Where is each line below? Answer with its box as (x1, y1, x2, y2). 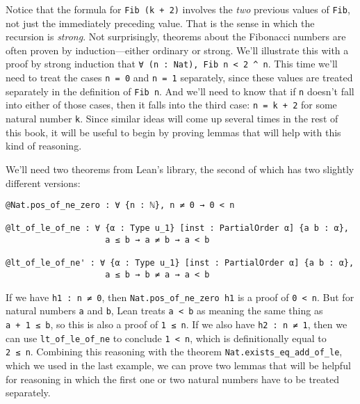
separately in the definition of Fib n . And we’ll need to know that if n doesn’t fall (6, 83, 354, 98)
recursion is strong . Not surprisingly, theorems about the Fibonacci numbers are (6, 29, 346, 44)
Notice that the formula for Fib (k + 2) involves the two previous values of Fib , (6, 2, 350, 16)
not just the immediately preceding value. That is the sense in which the (6, 15, 315, 30)
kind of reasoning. (6, 138, 82, 153)
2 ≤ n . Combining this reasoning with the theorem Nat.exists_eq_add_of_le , (6, 344, 343, 359)
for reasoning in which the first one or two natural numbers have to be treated (6, 371, 340, 386)
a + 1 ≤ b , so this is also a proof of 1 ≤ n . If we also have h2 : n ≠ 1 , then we (6, 317, 347, 331)
